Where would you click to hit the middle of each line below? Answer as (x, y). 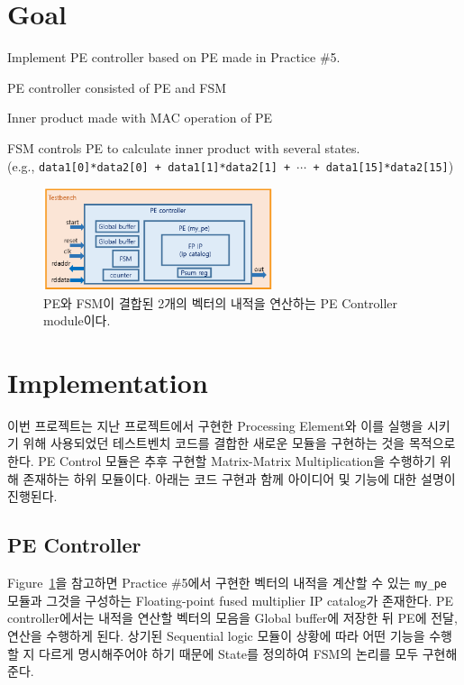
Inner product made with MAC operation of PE (140, 118)
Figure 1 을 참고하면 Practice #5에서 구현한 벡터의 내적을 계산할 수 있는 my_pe (227, 583)
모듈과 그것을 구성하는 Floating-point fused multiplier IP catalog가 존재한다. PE (231, 600)
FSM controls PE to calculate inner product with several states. (184, 147)
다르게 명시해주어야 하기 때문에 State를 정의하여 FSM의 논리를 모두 (229, 653)
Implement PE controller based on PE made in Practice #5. (174, 57)
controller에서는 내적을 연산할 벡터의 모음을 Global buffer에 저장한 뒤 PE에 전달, (232, 618)
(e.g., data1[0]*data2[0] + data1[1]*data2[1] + (149, 165)
